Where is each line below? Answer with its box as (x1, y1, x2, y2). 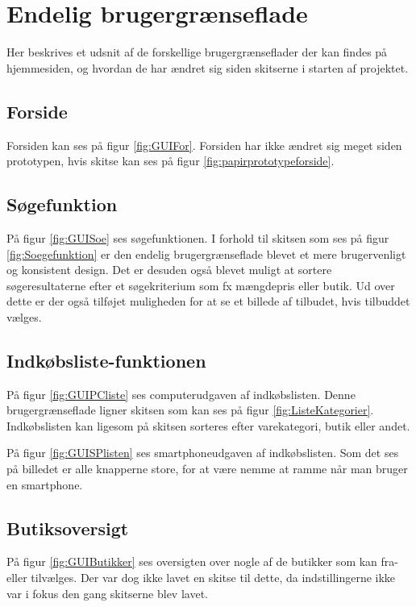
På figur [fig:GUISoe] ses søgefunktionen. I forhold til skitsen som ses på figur (6, 229, 389, 246)
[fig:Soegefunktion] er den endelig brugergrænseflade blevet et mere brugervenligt (6, 245, 406, 262)
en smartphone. (6, 476, 83, 493)
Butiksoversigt (6, 515, 129, 540)
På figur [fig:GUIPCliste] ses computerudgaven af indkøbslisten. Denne (6, 385, 356, 402)
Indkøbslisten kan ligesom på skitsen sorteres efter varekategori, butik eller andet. (6, 417, 410, 434)
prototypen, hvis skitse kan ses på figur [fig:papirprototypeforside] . (6, 152, 335, 169)
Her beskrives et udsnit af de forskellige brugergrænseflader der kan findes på (6, 44, 388, 60)
